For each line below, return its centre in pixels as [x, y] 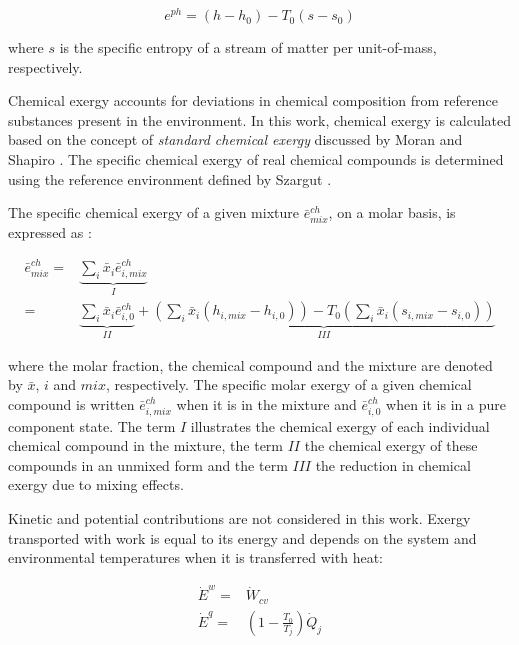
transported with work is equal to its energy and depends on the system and [242, 537]
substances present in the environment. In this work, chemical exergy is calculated [260, 119]
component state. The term [92, 425]
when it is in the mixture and [266, 404]
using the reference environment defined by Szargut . [170, 178]
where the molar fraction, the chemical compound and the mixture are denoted [250, 364]
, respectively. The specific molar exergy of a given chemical [288, 384]
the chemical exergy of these [391, 445]
